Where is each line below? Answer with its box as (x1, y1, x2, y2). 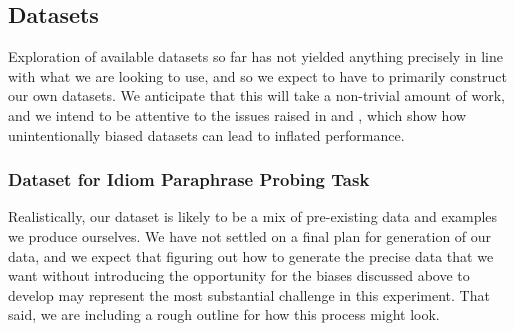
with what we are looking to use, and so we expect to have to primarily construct (8, 65, 507, 86)
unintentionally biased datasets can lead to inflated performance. (8, 124, 405, 145)
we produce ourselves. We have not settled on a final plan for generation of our (8, 225, 492, 246)
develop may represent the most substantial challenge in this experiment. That (8, 284, 490, 305)
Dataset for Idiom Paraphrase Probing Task (8, 167, 370, 192)
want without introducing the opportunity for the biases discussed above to (8, 265, 470, 286)
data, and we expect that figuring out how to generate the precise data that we (8, 245, 494, 266)
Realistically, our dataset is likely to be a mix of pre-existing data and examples (8, 206, 498, 227)
